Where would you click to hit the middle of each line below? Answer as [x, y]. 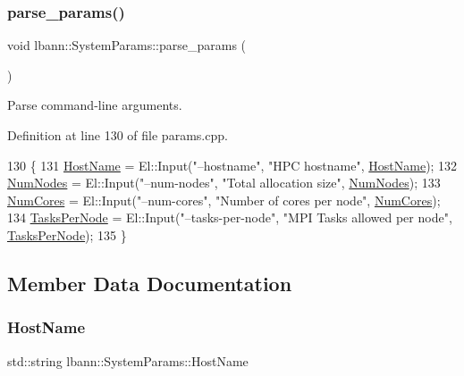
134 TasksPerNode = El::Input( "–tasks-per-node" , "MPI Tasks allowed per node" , [230, 217]
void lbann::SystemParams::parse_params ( [127, 45]
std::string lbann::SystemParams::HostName [128, 360]
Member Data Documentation [150, 283]
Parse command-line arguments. [95, 105]
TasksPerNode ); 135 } [67, 234]
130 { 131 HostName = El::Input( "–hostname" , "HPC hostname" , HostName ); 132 [232, 165]
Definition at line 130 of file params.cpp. [118, 135]
